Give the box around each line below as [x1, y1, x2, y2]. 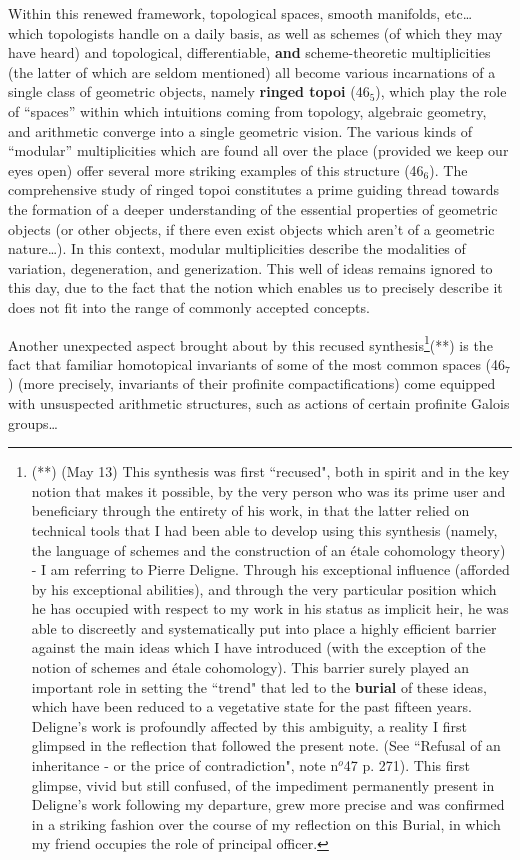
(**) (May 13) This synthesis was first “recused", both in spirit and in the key [31, 461, 510, 482]
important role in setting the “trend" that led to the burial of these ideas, [31, 676, 488, 697]
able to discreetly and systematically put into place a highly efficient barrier [31, 617, 497, 638]
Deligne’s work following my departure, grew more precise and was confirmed [31, 794, 505, 815]
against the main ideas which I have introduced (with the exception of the [31, 637, 486, 658]
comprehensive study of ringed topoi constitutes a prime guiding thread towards [8, 179, 499, 200]
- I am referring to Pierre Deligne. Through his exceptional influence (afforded [31, 559, 510, 580]
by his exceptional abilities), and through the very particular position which [31, 578, 497, 599]
